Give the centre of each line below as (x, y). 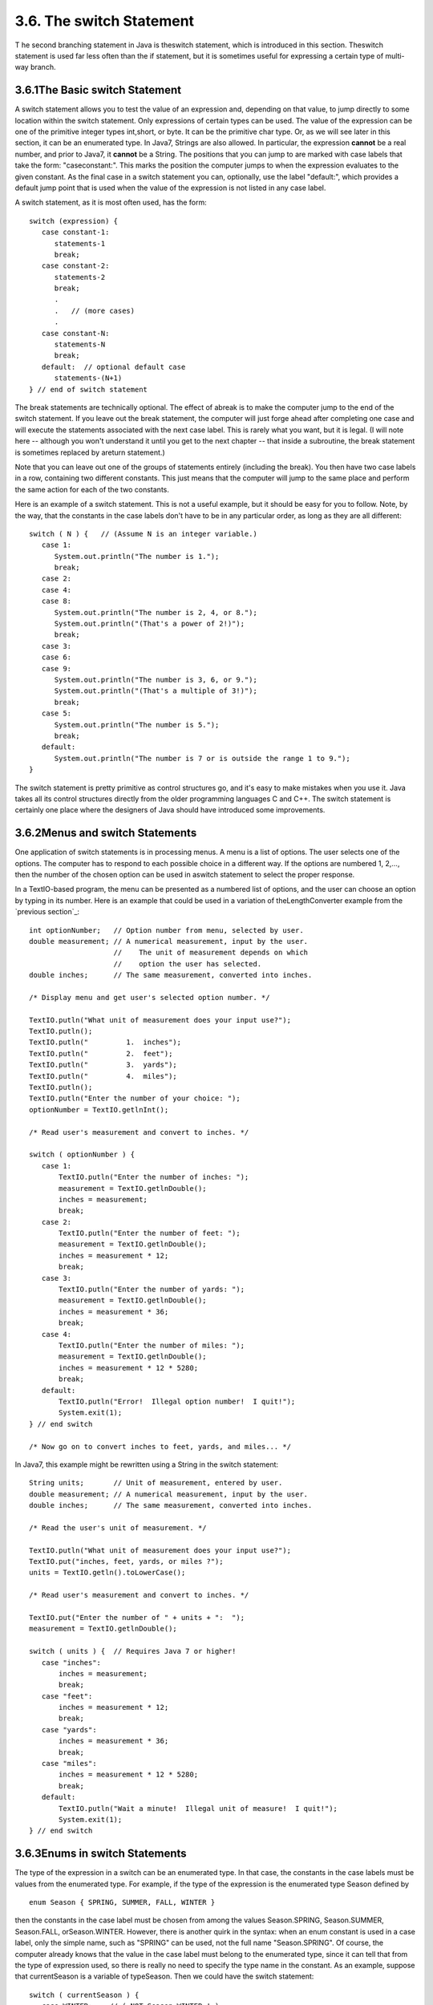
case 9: (57, 668)
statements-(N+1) (88, 378)
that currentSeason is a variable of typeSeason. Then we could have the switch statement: (164, 1976)
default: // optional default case (113, 367)
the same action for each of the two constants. (92, 489)
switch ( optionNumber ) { (82, 1154)
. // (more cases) (95, 310)
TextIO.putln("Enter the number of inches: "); (154, 1177)
